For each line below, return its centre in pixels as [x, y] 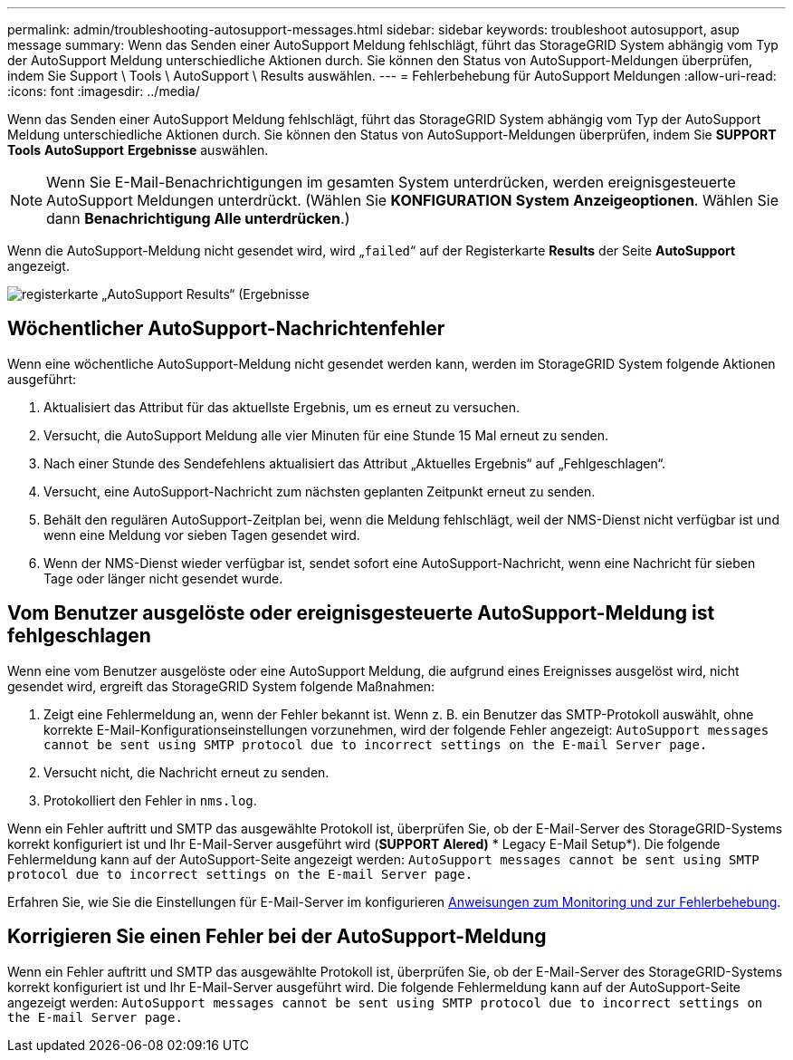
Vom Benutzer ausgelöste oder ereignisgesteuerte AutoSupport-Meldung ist [361, 613]
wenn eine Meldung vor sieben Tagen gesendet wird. [202, 535]
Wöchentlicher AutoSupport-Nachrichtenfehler [226, 329]
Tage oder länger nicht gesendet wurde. [163, 578]
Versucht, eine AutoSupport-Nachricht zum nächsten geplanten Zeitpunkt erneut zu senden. [320, 491]
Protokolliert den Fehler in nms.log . [150, 800]
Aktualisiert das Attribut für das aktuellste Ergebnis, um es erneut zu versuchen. [282, 407]
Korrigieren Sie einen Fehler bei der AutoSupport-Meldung [277, 937]
